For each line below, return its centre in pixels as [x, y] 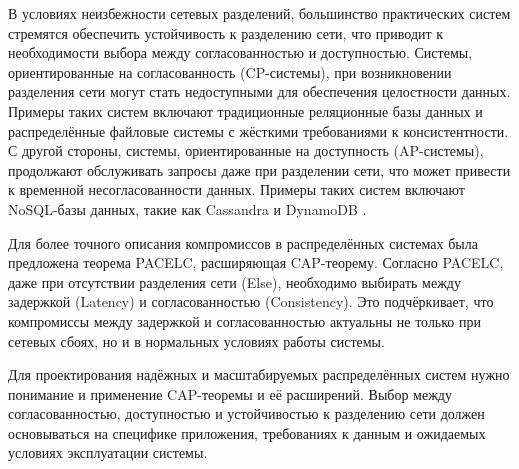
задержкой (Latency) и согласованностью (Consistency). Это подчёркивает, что [251, 301]
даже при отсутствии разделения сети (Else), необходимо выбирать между [234, 281]
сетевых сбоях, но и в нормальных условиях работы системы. [196, 340]
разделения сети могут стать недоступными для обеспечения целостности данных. [259, 91]
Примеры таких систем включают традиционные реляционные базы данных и [245, 110]
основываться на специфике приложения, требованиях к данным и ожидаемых [247, 432]
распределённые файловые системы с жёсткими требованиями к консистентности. [258, 130]
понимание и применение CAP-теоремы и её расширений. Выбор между [230, 393]
